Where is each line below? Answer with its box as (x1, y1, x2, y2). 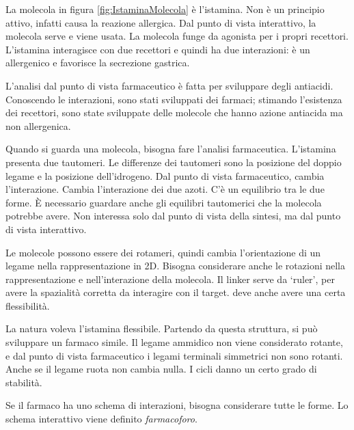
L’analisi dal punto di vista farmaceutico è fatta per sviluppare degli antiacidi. (5, 78, 333, 92)
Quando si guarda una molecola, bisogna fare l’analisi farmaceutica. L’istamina (5, 142, 336, 156)
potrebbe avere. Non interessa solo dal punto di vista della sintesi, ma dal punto (5, 209, 341, 223)
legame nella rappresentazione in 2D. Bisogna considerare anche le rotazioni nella (5, 258, 346, 273)
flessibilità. (5, 298, 50, 312)
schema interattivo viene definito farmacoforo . (5, 412, 198, 426)
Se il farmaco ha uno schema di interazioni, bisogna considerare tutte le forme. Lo (5, 398, 349, 412)
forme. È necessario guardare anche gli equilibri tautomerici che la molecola (5, 195, 322, 209)
